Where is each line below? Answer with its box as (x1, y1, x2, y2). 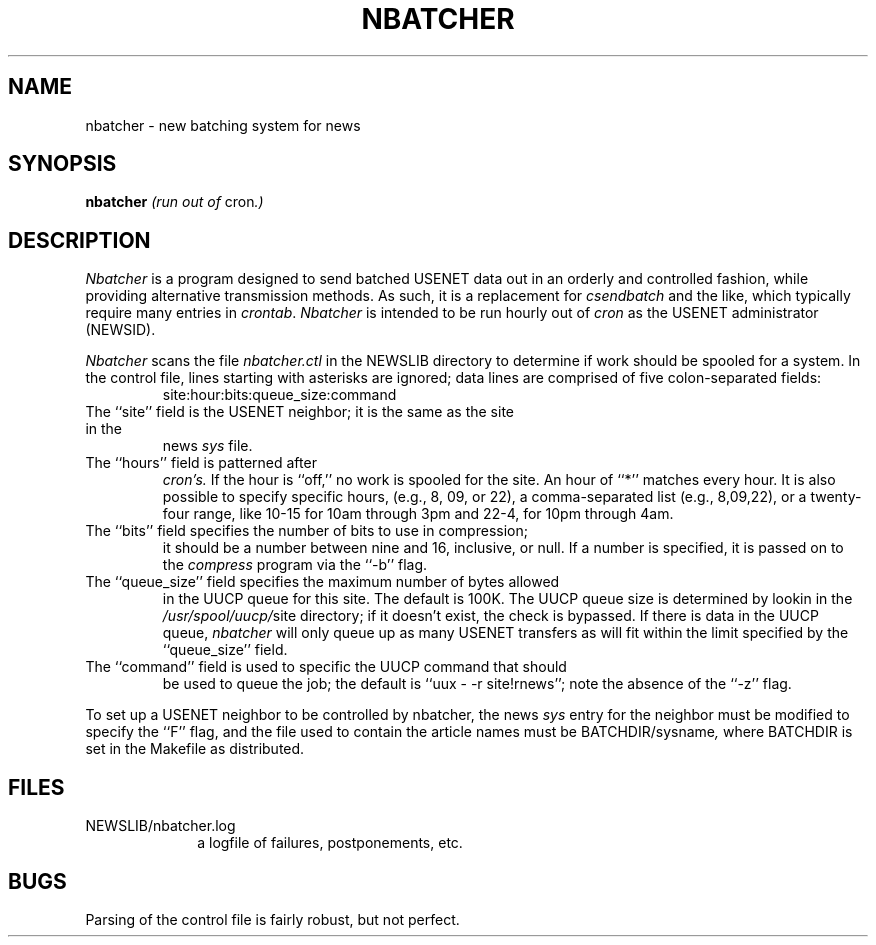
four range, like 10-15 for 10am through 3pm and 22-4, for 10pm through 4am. (162, 505, 674, 523)
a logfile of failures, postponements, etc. (197, 834, 463, 852)
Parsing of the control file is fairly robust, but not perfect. (85, 910, 460, 928)
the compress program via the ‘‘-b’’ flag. (162, 556, 428, 574)
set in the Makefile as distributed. (85, 740, 305, 758)
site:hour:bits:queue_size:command (162, 386, 397, 404)
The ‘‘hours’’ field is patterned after (85, 454, 317, 472)
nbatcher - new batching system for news (85, 116, 361, 134)
